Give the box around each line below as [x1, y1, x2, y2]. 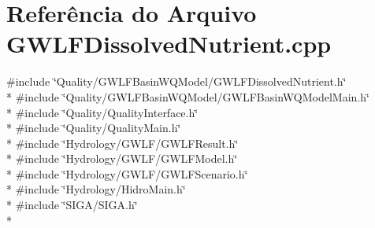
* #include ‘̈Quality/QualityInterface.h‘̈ [6, 104, 199, 120]
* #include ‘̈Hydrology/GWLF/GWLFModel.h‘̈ [6, 150, 238, 167]
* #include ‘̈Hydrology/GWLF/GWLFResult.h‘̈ [6, 134, 239, 151]
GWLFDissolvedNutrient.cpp [6, 28, 332, 60]
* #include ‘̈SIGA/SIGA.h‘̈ [6, 197, 138, 213]
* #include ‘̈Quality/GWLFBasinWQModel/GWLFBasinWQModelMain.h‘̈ [6, 88, 369, 105]
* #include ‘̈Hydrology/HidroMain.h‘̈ [6, 181, 186, 197]
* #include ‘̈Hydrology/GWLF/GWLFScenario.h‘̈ [6, 165, 248, 182]
